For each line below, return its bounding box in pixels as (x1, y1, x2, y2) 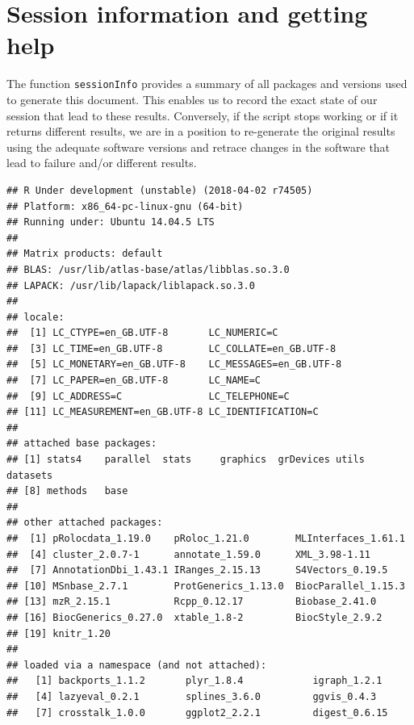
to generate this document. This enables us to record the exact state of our (6, 90, 378, 107)
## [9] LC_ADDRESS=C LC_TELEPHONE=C (6, 390, 290, 402)
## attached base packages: (6, 438, 157, 450)
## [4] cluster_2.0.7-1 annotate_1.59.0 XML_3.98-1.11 (6, 548, 371, 560)
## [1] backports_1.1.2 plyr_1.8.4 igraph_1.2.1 (6, 675, 383, 687)
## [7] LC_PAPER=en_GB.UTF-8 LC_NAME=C (6, 375, 261, 387)
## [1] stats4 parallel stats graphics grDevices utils (6, 454, 365, 466)
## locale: (6, 311, 65, 323)
